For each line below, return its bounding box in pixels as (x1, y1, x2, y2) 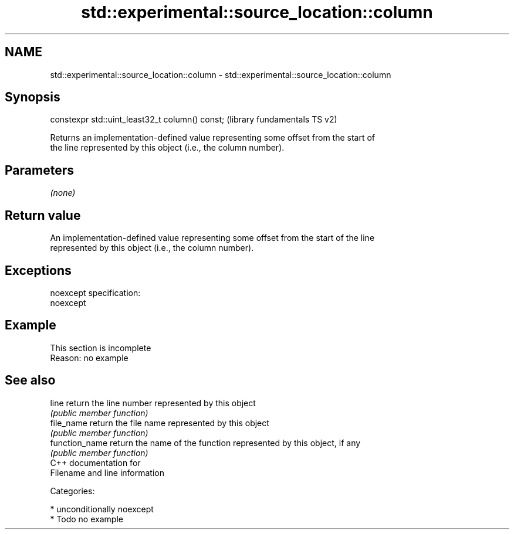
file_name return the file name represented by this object (50, 417, 269, 428)
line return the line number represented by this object (50, 397, 256, 408)
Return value (5, 208, 81, 223)
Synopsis (5, 90, 60, 105)
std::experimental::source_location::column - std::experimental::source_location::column (50, 69, 391, 80)
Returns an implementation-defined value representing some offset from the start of (50, 132, 376, 143)
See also (5, 373, 56, 388)
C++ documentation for (50, 457, 141, 468)
